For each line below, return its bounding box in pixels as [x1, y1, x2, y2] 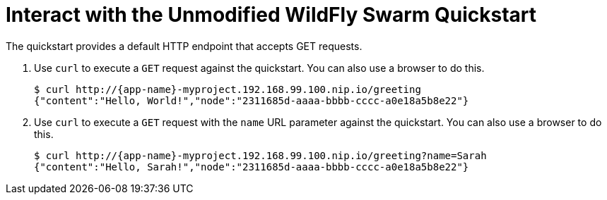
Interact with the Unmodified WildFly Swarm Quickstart [6, 3, 537, 27]
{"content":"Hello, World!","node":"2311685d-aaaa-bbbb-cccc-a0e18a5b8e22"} [34, 94, 469, 106]
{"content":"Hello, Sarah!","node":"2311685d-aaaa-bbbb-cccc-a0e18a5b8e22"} [34, 161, 469, 173]
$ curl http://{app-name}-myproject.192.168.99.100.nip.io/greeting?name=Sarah [34, 149, 487, 161]
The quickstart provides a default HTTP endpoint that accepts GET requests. [6, 39, 363, 52]
